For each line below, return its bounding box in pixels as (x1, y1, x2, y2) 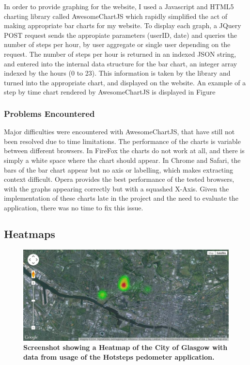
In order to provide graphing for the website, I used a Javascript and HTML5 (4, 1, 234, 11)
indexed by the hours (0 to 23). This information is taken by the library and (4, 68, 231, 78)
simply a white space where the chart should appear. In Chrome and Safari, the (4, 155, 241, 165)
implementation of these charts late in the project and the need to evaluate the (4, 193, 238, 203)
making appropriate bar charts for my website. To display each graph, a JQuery (4, 20, 241, 31)
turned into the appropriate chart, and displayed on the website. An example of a (4, 77, 246, 87)
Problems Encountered (4, 107, 95, 119)
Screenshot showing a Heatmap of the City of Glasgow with (23, 342, 228, 352)
